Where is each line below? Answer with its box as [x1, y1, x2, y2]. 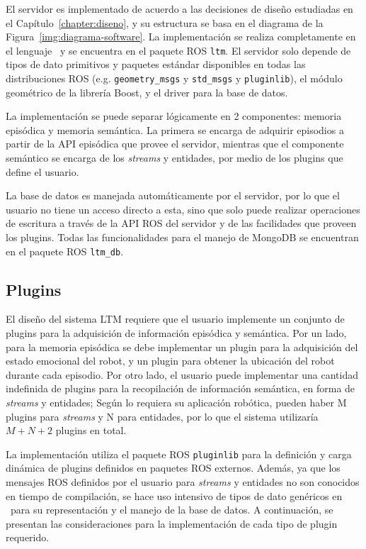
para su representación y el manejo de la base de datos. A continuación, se [10, 502, 333, 517]
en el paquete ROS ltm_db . [6, 243, 124, 258]
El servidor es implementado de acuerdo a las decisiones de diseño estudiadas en [6, 1, 353, 16]
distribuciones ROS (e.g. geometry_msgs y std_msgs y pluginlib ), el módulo [6, 71, 343, 86]
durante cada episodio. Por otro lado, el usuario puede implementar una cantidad [6, 367, 358, 382]
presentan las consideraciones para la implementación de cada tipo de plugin [6, 516, 338, 531]
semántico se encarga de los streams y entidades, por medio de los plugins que [6, 150, 343, 165]
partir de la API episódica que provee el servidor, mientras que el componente [6, 136, 344, 151]
